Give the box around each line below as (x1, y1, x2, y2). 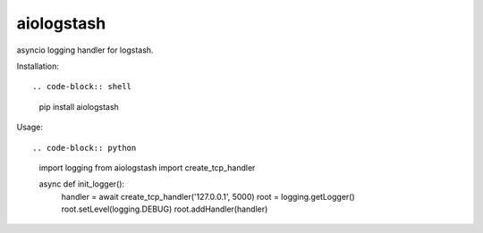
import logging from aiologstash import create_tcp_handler (38, 162, 256, 173)
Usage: (16, 121, 44, 133)
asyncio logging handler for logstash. (16, 45, 154, 55)
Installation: (16, 61, 60, 71)
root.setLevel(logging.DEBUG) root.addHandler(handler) (61, 204, 268, 214)
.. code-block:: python (32, 143, 137, 153)
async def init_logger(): (38, 179, 125, 189)
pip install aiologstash (38, 101, 120, 112)
